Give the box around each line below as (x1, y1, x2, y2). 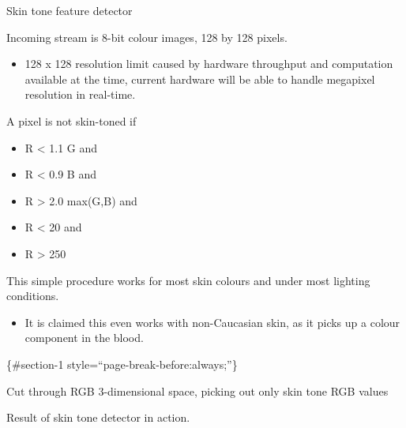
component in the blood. (24, 329, 144, 346)
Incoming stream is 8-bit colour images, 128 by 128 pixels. (6, 28, 288, 45)
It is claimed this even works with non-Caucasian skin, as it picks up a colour (24, 313, 400, 330)
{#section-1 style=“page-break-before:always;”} (6, 355, 238, 372)
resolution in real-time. (24, 86, 136, 103)
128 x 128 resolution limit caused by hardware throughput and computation (24, 55, 393, 72)
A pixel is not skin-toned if (6, 112, 137, 129)
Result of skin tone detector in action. (6, 409, 190, 426)
